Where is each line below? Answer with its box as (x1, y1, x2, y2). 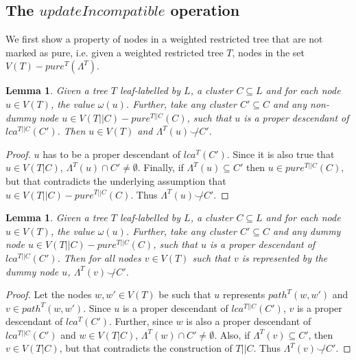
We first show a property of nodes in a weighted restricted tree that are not (5, 32, 323, 46)
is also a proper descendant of (186, 314, 311, 328)
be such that (158, 287, 211, 302)
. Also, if (214, 327, 250, 341)
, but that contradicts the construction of (59, 341, 233, 355)
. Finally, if (137, 160, 184, 175)
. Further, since (108, 314, 173, 328)
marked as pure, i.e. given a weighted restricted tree (5, 45, 224, 59)
